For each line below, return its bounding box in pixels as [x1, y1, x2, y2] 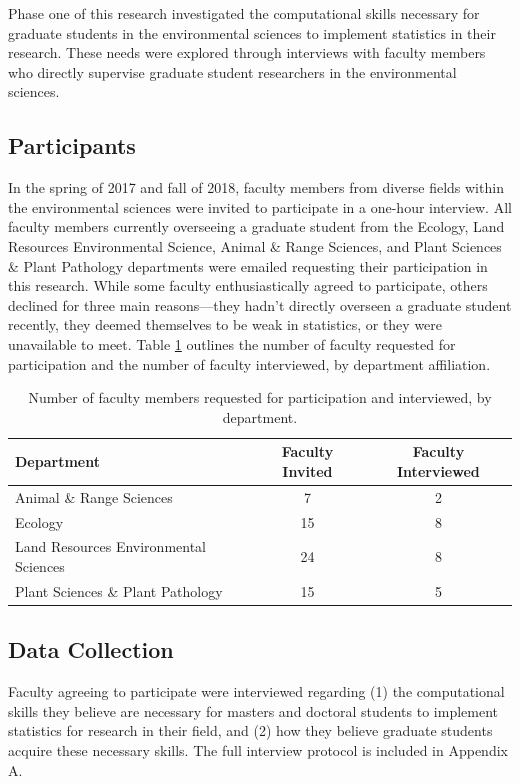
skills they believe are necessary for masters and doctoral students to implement [8, 700, 498, 721]
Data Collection [8, 634, 174, 665]
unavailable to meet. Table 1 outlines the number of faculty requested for [8, 333, 456, 354]
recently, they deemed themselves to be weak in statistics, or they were [8, 314, 443, 335]
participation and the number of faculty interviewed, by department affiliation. [8, 353, 491, 374]
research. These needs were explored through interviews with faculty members [8, 42, 486, 63]
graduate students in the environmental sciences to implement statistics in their [8, 22, 496, 43]
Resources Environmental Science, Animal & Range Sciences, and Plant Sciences [8, 235, 502, 256]
